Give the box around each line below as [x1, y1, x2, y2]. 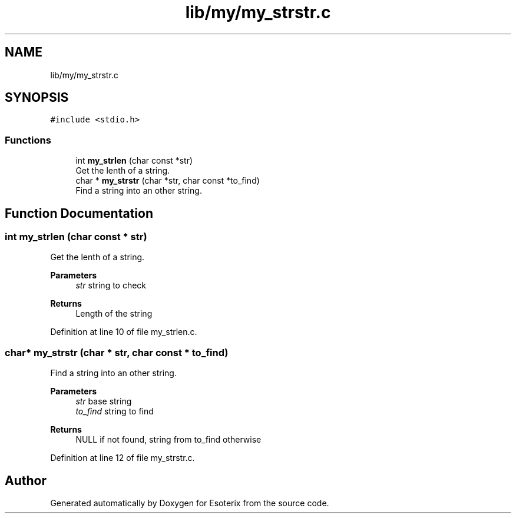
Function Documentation [5, 205, 153, 221]
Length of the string [75, 308, 153, 319]
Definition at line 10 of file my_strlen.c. [50, 327, 197, 337]
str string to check [75, 280, 147, 291]
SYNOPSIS [5, 90, 69, 105]
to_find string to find [75, 406, 154, 417]
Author [5, 473, 47, 488]
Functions [5, 134, 51, 146]
